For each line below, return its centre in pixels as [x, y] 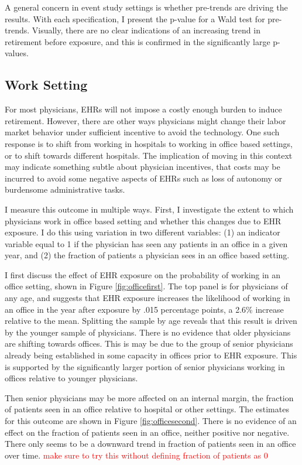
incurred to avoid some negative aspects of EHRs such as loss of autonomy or [143, 178]
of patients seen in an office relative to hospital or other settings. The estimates [147, 409]
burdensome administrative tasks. [65, 189]
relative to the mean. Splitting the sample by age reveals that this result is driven [151, 321]
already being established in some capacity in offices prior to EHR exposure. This [151, 355]
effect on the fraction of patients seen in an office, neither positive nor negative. [147, 432]
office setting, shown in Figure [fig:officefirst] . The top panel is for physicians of [146, 286]
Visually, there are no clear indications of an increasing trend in [146, 30]
